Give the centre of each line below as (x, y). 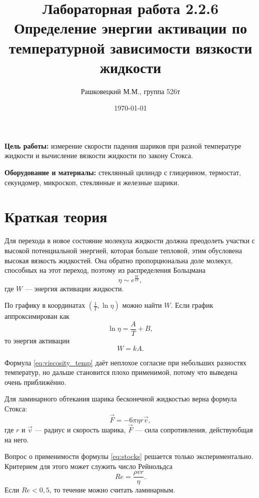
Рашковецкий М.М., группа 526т (130, 91)
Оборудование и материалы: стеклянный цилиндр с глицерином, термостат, (123, 172)
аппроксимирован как (37, 316)
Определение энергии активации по (130, 28)
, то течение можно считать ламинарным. (112, 490)
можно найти (142, 305)
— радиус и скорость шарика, (80, 429)
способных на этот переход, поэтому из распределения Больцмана (105, 270)
